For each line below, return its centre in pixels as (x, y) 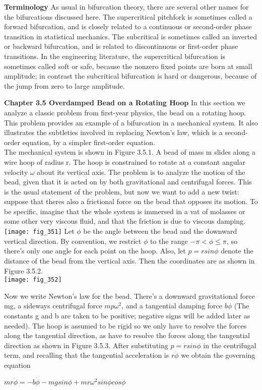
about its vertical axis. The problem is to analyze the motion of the (141, 172)
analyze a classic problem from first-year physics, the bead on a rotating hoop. (125, 112)
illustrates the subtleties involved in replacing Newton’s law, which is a (113, 132)
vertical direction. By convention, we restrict (73, 241)
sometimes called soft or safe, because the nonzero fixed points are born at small (128, 66)
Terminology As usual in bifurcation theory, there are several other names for (126, 7)
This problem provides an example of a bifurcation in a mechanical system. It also (131, 122)
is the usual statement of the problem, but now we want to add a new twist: (122, 191)
